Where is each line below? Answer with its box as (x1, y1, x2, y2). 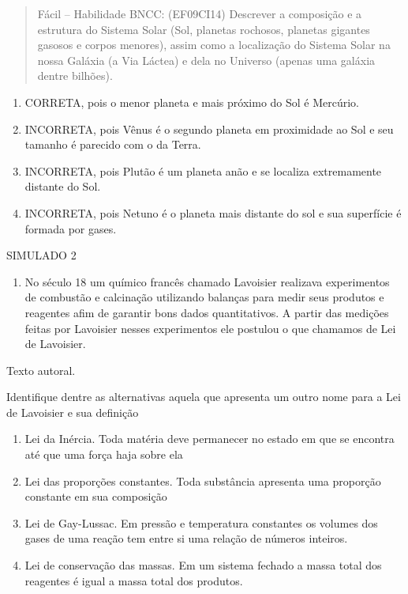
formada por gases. (24, 220, 117, 236)
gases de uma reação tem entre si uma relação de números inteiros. (24, 530, 348, 547)
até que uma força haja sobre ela (24, 446, 183, 463)
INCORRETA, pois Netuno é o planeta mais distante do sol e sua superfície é (24, 204, 402, 221)
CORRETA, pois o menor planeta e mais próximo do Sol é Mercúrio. (24, 93, 360, 110)
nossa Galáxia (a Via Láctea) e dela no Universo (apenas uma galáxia (37, 51, 376, 68)
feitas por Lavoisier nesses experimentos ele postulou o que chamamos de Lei (24, 320, 396, 336)
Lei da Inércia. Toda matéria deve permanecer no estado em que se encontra (24, 430, 395, 447)
